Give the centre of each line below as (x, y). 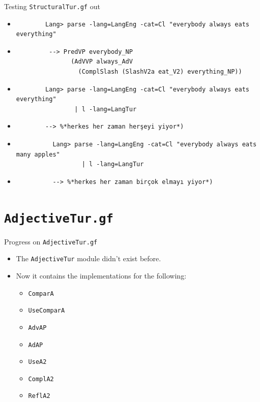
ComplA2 (41, 379)
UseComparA (47, 311)
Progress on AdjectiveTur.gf (51, 241)
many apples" (38, 154)
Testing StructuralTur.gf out (52, 6)
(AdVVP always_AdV (102, 62)
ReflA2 (39, 396)
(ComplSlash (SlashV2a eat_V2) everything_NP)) (160, 72)
